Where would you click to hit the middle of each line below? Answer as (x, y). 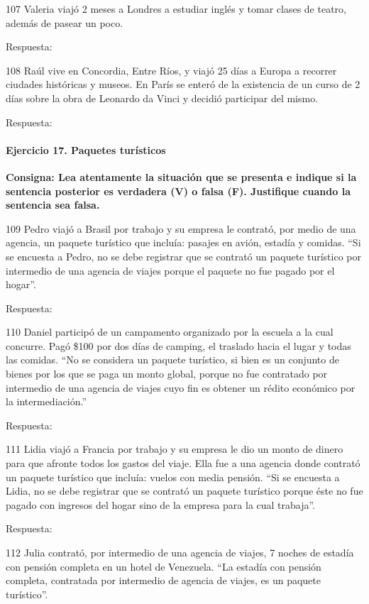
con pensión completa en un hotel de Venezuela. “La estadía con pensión (164, 566)
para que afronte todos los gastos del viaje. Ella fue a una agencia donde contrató (183, 463)
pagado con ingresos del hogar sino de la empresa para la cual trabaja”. (161, 504)
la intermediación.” (46, 401)
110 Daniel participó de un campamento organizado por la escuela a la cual (170, 332)
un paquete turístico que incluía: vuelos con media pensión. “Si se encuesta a (173, 477)
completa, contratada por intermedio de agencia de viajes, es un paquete (163, 580)
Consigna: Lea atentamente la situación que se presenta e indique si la (181, 176)
